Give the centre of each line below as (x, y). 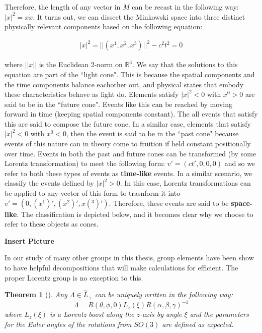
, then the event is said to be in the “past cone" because (153, 133)
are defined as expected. (198, 324)
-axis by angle (161, 314)
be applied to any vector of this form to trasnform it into (93, 193)
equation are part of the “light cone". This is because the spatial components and (130, 74)
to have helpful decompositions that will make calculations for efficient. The (121, 267)
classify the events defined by (49, 183)
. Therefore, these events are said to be (169, 203)
